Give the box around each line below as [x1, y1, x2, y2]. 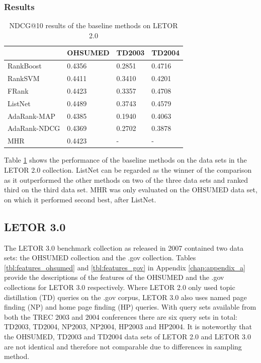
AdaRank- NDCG [8, 123, 60, 133]
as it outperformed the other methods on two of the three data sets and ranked [4, 174, 248, 185]
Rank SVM [8, 73, 40, 84]
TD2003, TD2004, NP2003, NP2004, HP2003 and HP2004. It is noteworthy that [4, 321, 252, 332]
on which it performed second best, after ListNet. [4, 194, 156, 204]
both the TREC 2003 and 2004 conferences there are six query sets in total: [4, 311, 238, 322]
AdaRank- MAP [8, 110, 55, 121]
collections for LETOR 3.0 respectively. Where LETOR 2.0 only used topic [4, 281, 235, 292]
